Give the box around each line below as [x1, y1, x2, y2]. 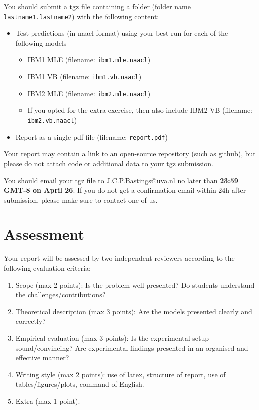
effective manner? [15, 352, 69, 363]
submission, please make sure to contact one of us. [4, 194, 158, 205]
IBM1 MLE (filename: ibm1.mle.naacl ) [27, 54, 151, 65]
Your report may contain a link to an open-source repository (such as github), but [4, 148, 256, 159]
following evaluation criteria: [4, 263, 91, 273]
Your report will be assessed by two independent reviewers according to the [4, 253, 235, 263]
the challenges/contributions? [15, 289, 106, 300]
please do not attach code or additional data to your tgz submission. [4, 158, 213, 168]
